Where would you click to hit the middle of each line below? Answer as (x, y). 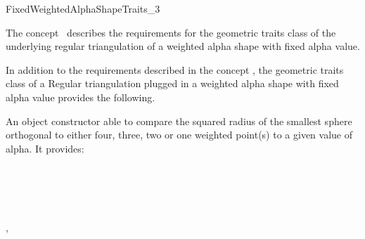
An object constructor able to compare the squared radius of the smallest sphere (179, 121)
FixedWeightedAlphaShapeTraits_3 (83, 8)
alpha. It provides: (45, 148)
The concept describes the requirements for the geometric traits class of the (171, 32)
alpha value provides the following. (81, 97)
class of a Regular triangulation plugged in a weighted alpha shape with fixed (172, 83)
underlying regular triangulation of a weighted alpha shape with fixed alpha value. (183, 46)
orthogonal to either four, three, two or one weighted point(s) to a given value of (179, 135)
